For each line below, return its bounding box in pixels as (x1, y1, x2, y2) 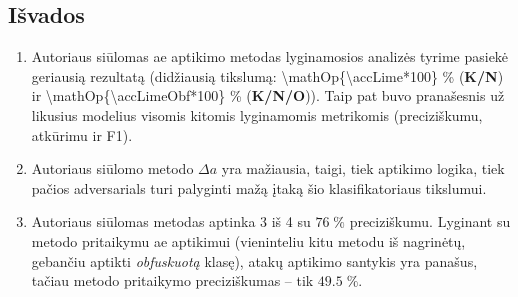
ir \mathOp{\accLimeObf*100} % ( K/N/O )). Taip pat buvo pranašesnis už (31, 85, 505, 106)
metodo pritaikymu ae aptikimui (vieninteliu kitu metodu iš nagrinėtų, (31, 230, 466, 251)
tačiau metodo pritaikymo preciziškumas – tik (31, 270, 314, 291)
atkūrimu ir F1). (31, 124, 133, 145)
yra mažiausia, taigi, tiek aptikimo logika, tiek (221, 158, 505, 179)
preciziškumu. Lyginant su (349, 211, 511, 232)
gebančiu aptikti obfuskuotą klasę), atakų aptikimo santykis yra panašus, (31, 250, 478, 271)
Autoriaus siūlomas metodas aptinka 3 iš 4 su (31, 211, 311, 232)
